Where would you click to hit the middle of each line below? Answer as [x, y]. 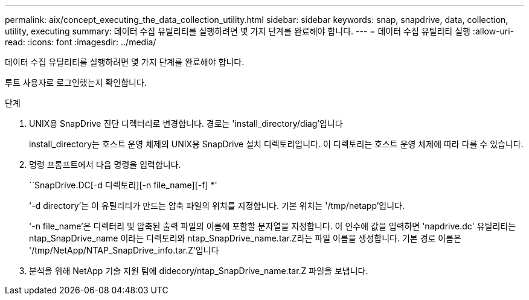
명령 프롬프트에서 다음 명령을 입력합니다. [105, 164]
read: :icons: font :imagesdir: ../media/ [81, 42]
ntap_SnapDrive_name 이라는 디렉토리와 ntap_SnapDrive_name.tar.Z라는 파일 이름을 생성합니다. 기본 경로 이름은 [245, 238]
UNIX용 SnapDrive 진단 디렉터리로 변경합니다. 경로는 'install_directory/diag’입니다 [186, 123]
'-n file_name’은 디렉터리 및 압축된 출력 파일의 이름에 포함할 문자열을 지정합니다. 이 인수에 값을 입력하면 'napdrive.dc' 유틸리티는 [273, 226]
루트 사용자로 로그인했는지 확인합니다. [76, 82]
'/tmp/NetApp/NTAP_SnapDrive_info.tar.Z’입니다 [124, 250]
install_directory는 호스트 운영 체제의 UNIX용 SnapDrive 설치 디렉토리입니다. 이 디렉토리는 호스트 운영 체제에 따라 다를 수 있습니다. [276, 144]
